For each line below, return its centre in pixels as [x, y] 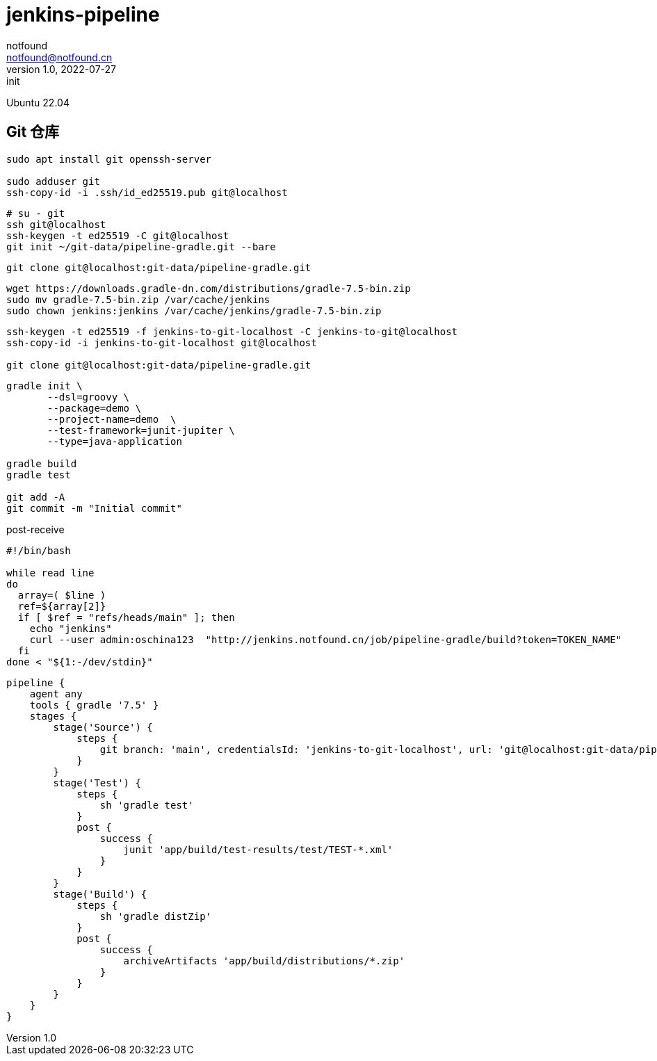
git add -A [36, 497]
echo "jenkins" [71, 628]
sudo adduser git [53, 181]
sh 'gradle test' [147, 805]
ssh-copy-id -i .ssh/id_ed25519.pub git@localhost [147, 192]
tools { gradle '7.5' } [94, 705]
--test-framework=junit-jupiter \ [141, 430]
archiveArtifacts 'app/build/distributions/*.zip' [264, 961]
